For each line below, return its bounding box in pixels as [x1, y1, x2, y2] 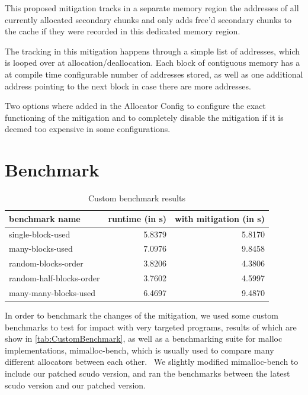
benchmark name [9, 212, 81, 224]
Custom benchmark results [88, 192, 185, 204]
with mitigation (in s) [175, 212, 265, 224]
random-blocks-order [9, 257, 84, 269]
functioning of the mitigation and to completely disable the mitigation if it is [5, 111, 284, 123]
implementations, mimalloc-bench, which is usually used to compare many [5, 343, 274, 356]
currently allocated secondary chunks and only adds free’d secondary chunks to [5, 13, 291, 25]
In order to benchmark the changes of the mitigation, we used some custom [5, 309, 278, 321]
